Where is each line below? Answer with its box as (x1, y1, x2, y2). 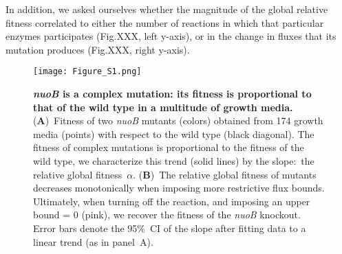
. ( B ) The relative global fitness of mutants (133, 167, 317, 181)
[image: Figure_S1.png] (33, 67, 142, 77)
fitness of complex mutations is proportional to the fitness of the (33, 140, 304, 154)
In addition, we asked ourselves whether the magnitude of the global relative (6, 2, 328, 16)
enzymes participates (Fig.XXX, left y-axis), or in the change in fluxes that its (6, 29, 336, 43)
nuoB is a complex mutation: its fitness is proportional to (33, 86, 312, 101)
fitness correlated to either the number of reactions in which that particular (6, 15, 324, 30)
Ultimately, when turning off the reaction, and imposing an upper (33, 194, 310, 208)
